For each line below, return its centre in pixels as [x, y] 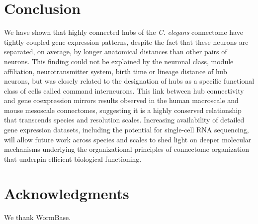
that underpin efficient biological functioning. [73, 159]
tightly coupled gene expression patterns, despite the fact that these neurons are [126, 42]
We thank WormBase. [38, 217]
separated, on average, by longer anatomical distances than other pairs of [116, 52]
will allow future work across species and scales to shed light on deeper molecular [128, 139]
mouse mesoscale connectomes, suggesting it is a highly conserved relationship [123, 110]
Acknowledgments [67, 193]
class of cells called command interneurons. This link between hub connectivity [124, 90]
